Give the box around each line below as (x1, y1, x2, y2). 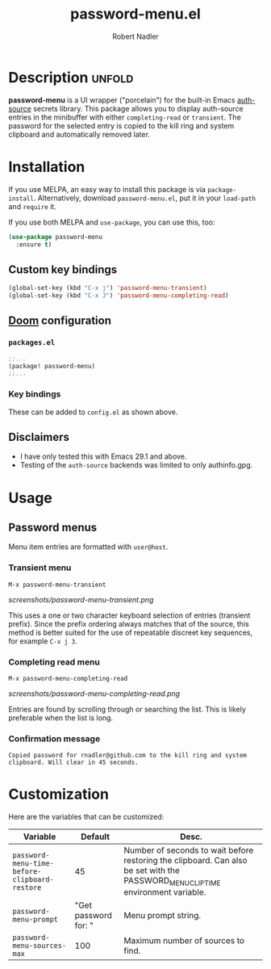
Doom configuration (8, 314, 111, 328)
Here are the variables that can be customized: (8, 812, 164, 822)
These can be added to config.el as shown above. (8, 407, 178, 417)
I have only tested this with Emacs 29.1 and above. (19, 451, 187, 461)
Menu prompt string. (123, 910, 202, 921)
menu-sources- (12, 942, 67, 950)
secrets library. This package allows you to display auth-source (33, 103, 244, 113)
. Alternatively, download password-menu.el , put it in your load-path (33, 193, 256, 203)
